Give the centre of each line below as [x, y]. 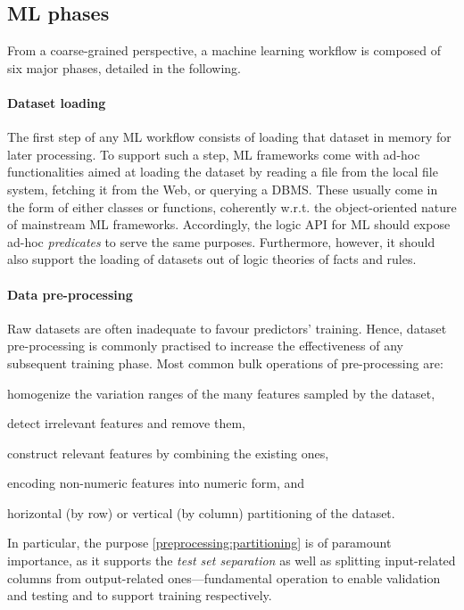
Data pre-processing [70, 294]
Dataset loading [57, 102]
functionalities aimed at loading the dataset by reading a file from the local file [223, 172]
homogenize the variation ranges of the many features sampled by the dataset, [221, 393]
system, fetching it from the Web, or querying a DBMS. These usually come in [223, 189]
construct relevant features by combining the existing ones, [168, 453]
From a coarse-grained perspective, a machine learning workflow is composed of [224, 50]
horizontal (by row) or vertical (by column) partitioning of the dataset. [201, 512]
